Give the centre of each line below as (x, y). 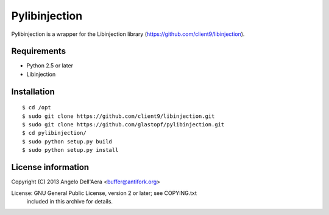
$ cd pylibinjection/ (54, 133)
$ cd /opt (37, 107)
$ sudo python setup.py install (70, 150)
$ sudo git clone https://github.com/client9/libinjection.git (119, 116)
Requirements (39, 51)
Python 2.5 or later (50, 66)
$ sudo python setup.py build (67, 142)
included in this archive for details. (69, 201)
